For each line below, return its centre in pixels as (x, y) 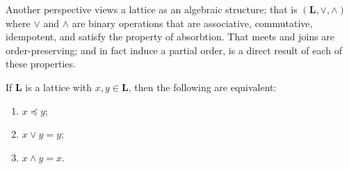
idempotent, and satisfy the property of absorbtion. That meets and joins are (170, 37)
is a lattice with (59, 87)
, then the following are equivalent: (202, 87)
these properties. (41, 64)
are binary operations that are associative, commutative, (192, 23)
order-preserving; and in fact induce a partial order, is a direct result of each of (174, 50)
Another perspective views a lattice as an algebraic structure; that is (152, 9)
